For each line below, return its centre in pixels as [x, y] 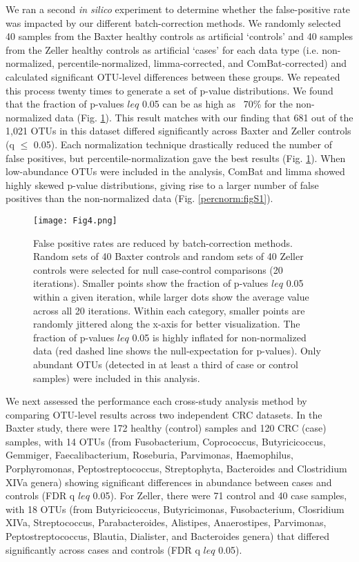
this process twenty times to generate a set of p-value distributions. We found [169, 90]
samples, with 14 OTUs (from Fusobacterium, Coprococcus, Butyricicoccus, [166, 441]
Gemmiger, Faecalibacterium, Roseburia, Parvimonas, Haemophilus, [149, 455]
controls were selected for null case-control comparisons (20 [158, 269]
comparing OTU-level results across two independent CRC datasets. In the [164, 414]
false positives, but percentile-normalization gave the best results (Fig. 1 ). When [176, 158]
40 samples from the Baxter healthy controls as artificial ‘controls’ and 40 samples [179, 36]
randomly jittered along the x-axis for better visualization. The [167, 324]
